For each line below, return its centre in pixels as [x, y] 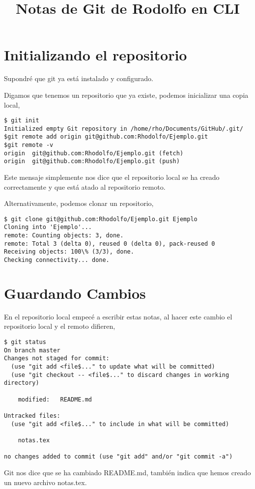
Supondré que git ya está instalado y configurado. [79, 78]
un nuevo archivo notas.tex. [45, 482]
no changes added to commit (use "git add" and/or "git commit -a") [118, 457]
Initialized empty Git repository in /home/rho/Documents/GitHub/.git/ [124, 129]
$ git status [25, 342]
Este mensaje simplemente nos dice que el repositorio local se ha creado [112, 177]
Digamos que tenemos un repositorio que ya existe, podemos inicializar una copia [126, 95]
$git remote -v [29, 145]
